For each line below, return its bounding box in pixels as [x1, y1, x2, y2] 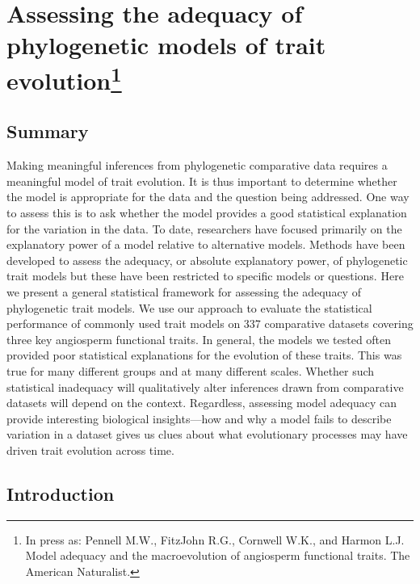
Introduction [6, 481, 115, 506]
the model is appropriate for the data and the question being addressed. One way [6, 188, 409, 205]
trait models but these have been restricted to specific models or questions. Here [6, 267, 404, 284]
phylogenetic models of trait [6, 28, 326, 61]
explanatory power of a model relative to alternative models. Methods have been [6, 236, 405, 253]
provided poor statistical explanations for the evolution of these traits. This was [6, 347, 402, 363]
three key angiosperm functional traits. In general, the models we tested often [6, 330, 392, 347]
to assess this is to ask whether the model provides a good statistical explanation [6, 204, 407, 221]
